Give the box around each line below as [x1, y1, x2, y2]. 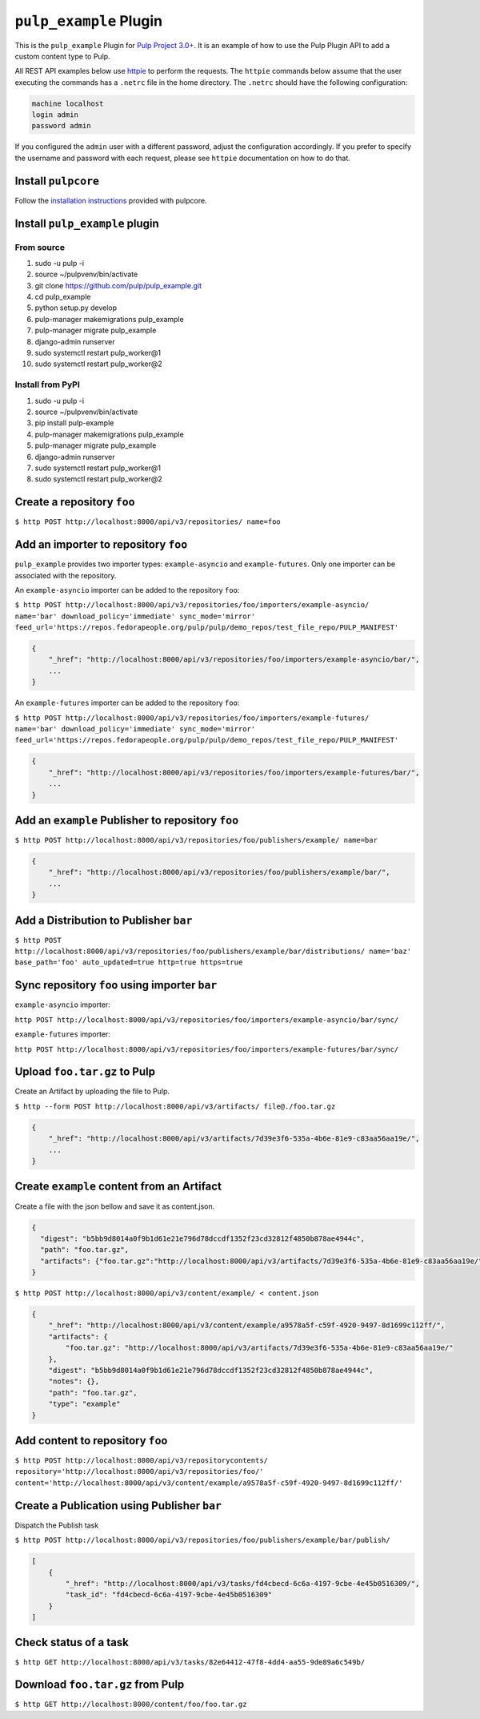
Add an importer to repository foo [14, 537, 188, 552]
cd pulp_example [34, 292, 91, 302]
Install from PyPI [14, 379, 80, 390]
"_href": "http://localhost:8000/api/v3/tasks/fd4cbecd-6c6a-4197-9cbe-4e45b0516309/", [65, 1579, 420, 1588]
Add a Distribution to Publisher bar [14, 913, 193, 927]
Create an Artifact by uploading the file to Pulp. [14, 1086, 170, 1097]
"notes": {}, [48, 1377, 100, 1386]
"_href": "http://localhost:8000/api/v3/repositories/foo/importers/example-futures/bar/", [48, 767, 420, 777]
